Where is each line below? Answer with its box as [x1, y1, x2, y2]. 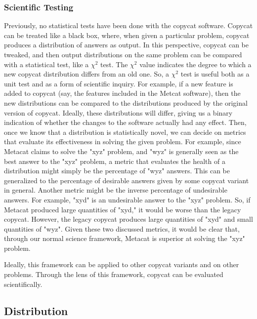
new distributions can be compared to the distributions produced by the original [4, 97, 248, 108]
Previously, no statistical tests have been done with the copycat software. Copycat [4, 20, 253, 31]
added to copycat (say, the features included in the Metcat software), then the [4, 88, 241, 98]
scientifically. [4, 279, 43, 289]
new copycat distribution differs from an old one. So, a [4, 69, 169, 79]
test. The [100, 59, 128, 69]
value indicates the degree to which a [139, 59, 252, 69]
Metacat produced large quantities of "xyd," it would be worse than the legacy [4, 204, 241, 214]
